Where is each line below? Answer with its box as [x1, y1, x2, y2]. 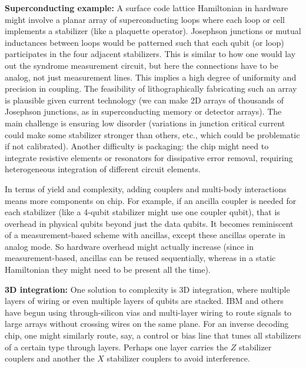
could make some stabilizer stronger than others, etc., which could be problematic [5, 128, 300, 140]
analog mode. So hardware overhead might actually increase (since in [5, 240, 254, 252]
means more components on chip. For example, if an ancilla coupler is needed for [5, 194, 297, 206]
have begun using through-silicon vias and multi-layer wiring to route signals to [5, 306, 292, 318]
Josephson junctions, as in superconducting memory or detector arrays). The [5, 105, 282, 118]
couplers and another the [5, 352, 95, 364]
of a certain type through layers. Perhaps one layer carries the [5, 340, 228, 353]
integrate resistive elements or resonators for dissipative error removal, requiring [5, 151, 293, 163]
